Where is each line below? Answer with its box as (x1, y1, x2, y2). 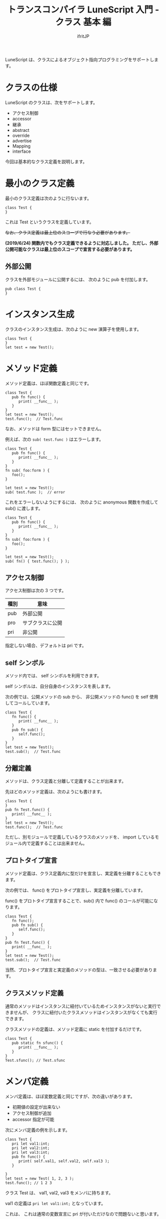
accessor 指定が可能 (12, 1116, 55, 1122)
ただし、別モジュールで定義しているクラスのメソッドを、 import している (5, 834, 155, 840)
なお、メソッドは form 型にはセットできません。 (5, 425, 104, 431)
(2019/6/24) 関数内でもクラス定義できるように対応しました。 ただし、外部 (5, 240, 159, 246)
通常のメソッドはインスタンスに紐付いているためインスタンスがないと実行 (5, 1003, 157, 1009)
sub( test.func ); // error (5, 490, 65, 495)
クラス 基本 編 (55, 16, 111, 28)
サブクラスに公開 (22, 619, 62, 626)
